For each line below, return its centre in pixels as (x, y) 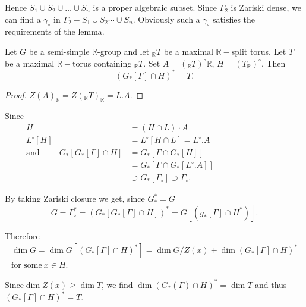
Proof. (16, 94)
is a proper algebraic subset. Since (155, 7)
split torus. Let (259, 51)
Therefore (22, 235)
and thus (271, 284)
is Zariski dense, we (266, 7)
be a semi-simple (59, 51)
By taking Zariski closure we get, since (75, 198)
